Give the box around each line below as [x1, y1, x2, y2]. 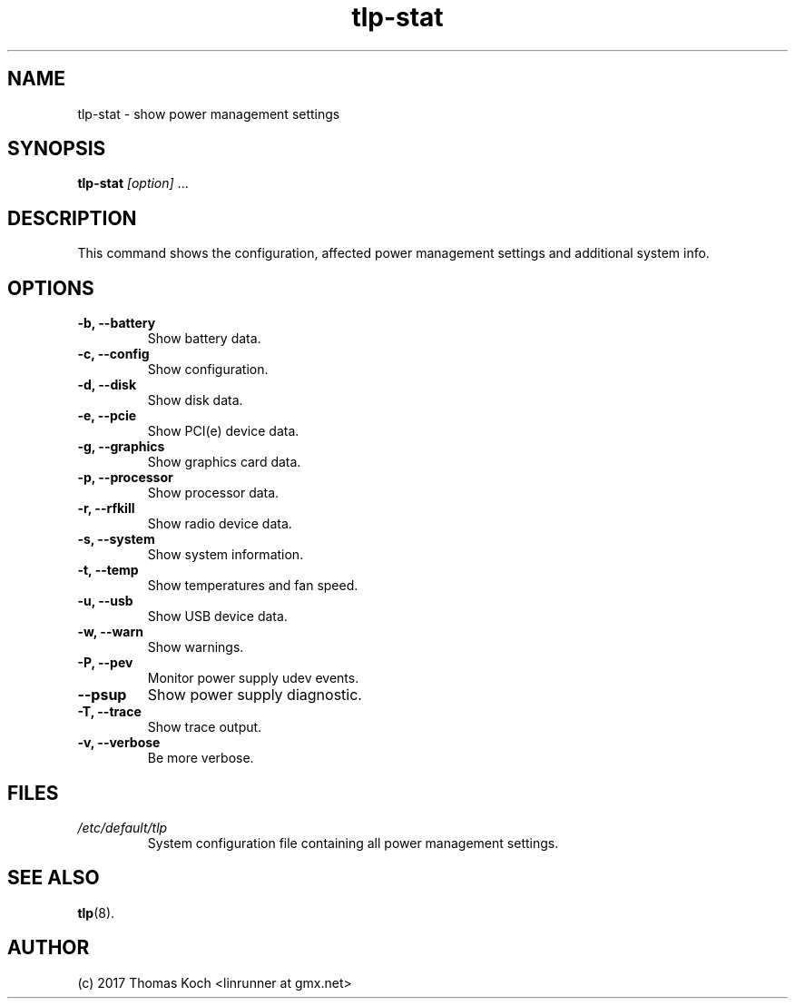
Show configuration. [147, 361, 269, 378]
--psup [77, 685, 127, 705]
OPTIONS [7, 276, 94, 300]
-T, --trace [77, 704, 142, 720]
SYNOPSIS [7, 137, 106, 161]
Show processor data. [147, 485, 280, 501]
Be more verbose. [147, 750, 254, 766]
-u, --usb [77, 593, 133, 609]
